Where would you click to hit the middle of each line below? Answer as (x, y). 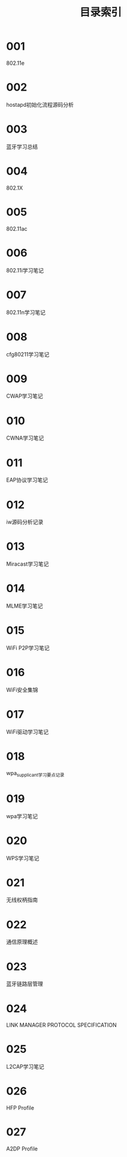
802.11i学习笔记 (25, 270)
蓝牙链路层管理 (25, 984)
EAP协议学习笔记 (27, 480)
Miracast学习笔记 (28, 564)
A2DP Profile (22, 1149)
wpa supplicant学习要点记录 (35, 773)
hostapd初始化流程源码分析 (40, 104)
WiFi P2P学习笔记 (28, 648)
